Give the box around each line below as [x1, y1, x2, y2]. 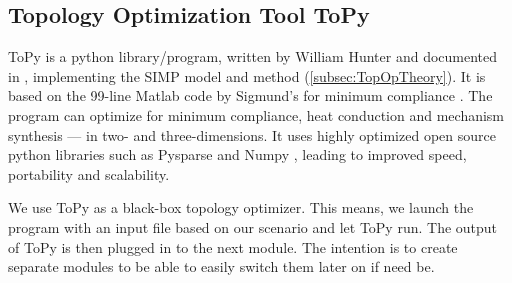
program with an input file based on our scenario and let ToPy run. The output [8, 216, 498, 237]
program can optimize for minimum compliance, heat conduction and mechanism [8, 104, 505, 125]
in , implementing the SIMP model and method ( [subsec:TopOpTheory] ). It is [8, 65, 486, 86]
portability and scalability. [8, 163, 170, 184]
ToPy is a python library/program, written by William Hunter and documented [8, 46, 498, 67]
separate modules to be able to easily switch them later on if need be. [8, 256, 435, 277]
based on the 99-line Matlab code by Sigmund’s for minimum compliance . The [8, 85, 493, 106]
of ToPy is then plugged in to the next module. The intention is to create [8, 236, 458, 257]
